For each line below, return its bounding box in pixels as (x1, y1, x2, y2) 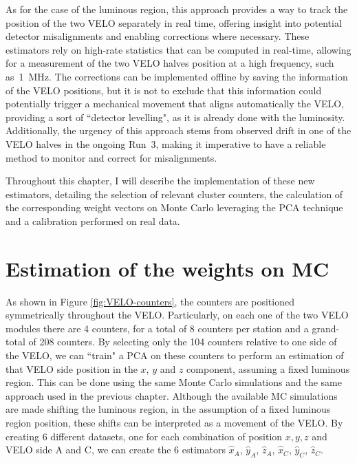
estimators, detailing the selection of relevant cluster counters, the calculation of (6, 186, 343, 201)
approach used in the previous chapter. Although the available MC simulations (6, 388, 338, 402)
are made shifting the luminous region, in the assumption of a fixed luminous (6, 402, 331, 416)
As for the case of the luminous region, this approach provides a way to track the (6, 2, 348, 16)
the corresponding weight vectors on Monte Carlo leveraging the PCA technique (6, 200, 343, 215)
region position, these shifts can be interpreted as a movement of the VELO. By (6, 415, 343, 429)
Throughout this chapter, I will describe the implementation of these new (6, 173, 315, 188)
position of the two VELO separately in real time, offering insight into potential (6, 15, 342, 30)
